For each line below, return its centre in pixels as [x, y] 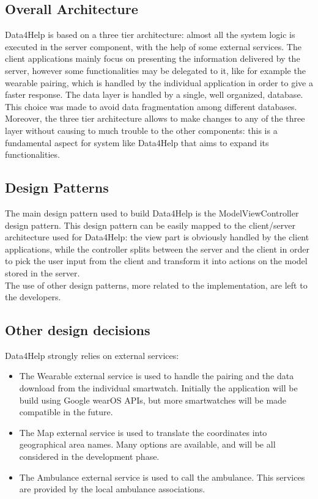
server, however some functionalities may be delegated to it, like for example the [155, 70]
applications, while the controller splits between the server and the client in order [157, 249]
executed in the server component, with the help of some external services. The [153, 46]
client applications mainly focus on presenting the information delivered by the [153, 58]
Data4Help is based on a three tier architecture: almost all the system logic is [150, 35]
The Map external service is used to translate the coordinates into [143, 432]
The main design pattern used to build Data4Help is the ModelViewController [152, 213]
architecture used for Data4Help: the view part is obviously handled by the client [157, 237]
